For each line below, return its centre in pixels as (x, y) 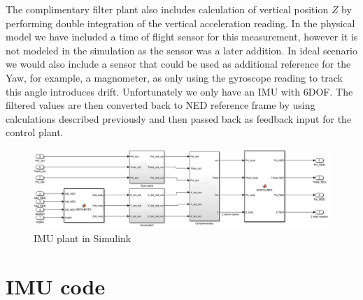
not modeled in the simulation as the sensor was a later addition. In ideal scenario (182, 50)
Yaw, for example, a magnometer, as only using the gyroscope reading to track (174, 77)
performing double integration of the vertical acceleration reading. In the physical (180, 23)
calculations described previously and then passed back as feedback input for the (179, 118)
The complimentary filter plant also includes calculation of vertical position (167, 9)
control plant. (35, 132)
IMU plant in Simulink (83, 238)
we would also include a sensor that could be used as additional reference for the (178, 64)
